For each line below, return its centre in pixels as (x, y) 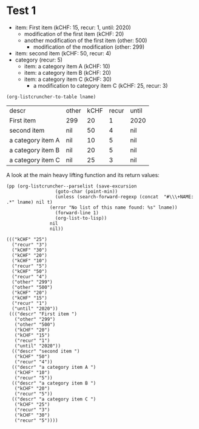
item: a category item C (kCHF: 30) (68, 79)
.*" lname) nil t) (29, 202)
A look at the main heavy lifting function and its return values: (83, 175)
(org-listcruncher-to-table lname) (51, 97)
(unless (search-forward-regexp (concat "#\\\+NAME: (124, 197)
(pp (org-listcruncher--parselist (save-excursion (72, 186)
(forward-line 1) (77, 213)
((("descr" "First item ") (43, 314)
